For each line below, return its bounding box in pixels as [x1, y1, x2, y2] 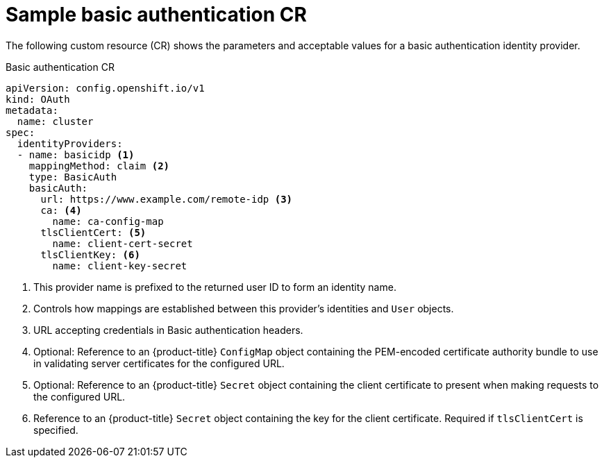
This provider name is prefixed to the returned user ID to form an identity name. [33, 280, 396, 293]
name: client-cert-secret [52, 237, 193, 249]
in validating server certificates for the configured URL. [33, 357, 285, 369]
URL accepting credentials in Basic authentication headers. [33, 323, 303, 336]
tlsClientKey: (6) [40, 249, 140, 260]
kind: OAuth [6, 93, 70, 105]
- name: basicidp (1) [17, 149, 135, 160]
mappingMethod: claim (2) [28, 160, 170, 171]
